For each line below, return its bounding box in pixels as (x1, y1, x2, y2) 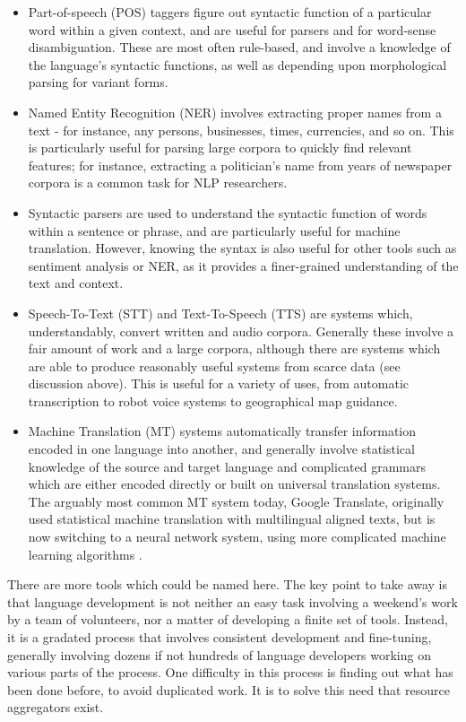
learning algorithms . (28, 544, 142, 563)
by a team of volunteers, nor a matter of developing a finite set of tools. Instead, (7, 610, 448, 629)
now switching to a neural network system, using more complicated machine (28, 527, 446, 546)
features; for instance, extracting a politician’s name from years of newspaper (28, 155, 453, 174)
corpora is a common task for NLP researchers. (28, 173, 288, 192)
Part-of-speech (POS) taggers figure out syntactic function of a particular (28, 3, 432, 21)
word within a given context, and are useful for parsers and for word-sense (28, 20, 436, 39)
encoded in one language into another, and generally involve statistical (28, 439, 415, 458)
